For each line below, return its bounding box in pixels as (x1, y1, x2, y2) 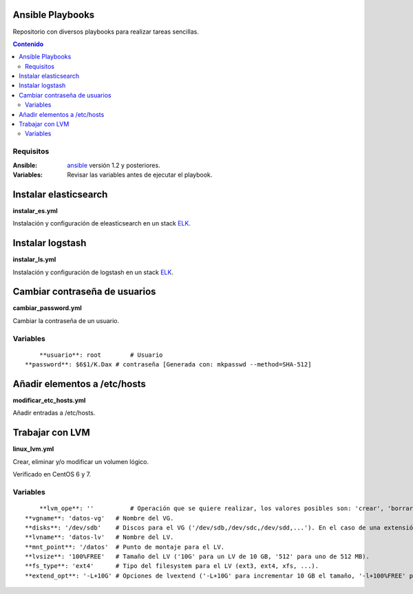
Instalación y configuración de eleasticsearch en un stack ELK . (12, 219, 191, 228)
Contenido (12, 40, 44, 48)
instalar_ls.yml (12, 255, 56, 264)
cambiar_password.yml (12, 304, 82, 312)
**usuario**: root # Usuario (39, 351, 163, 359)
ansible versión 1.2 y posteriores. (67, 161, 161, 169)
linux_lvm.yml (12, 445, 54, 453)
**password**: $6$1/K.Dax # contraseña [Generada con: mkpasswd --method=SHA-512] (25, 361, 312, 368)
